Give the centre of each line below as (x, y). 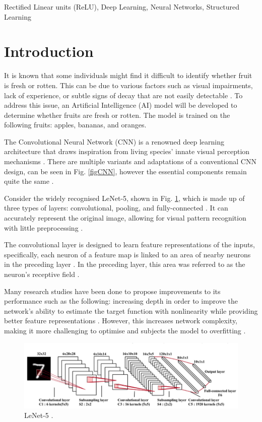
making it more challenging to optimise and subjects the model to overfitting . (125, 330)
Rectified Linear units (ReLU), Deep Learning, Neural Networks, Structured (122, 7)
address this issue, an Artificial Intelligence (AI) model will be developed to (121, 105)
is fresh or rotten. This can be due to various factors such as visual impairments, (128, 85)
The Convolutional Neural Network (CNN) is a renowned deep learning (114, 141)
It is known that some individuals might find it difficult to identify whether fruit (128, 75)
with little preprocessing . (44, 227)
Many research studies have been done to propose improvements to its (112, 291)
